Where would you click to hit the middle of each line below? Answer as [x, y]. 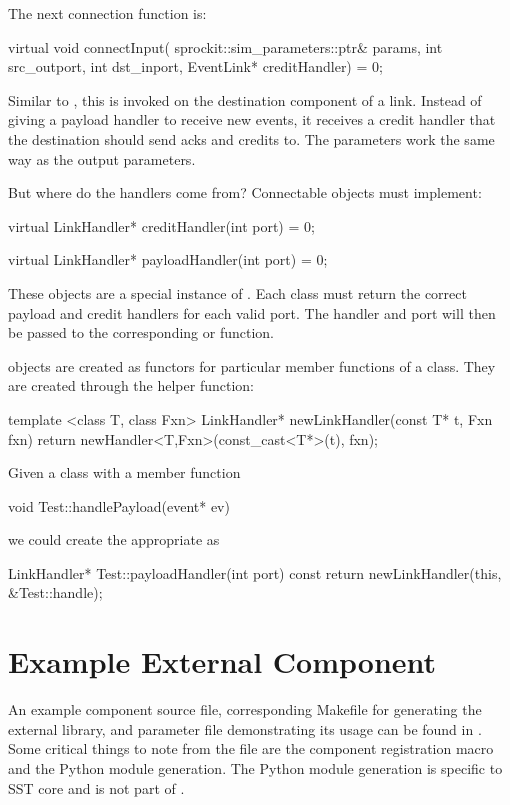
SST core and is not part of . [96, 787]
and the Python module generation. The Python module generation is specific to [255, 767]
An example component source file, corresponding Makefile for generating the [245, 709]
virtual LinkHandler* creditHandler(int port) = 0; [161, 225]
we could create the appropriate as [114, 539]
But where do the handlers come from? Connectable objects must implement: [245, 192]
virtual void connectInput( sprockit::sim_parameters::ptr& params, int [225, 46]
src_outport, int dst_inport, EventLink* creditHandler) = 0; [195, 66]
